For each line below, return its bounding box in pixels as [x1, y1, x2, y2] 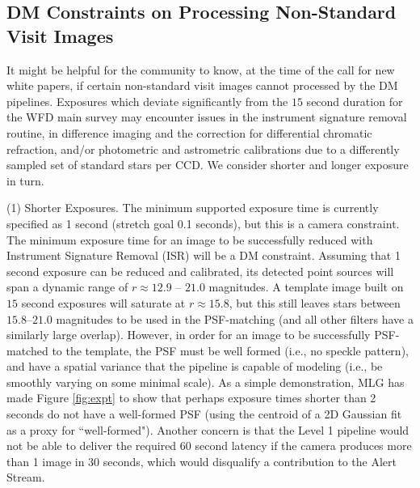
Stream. [6, 469, 45, 486]
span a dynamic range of [6, 278, 128, 295]
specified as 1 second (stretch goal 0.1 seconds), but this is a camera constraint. [6, 214, 400, 231]
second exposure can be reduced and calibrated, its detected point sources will [6, 262, 394, 279]
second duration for [306, 92, 403, 109]
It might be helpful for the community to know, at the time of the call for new [6, 61, 395, 78]
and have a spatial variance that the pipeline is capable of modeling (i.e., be [6, 358, 383, 375]
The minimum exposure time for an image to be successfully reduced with [6, 231, 373, 248]
